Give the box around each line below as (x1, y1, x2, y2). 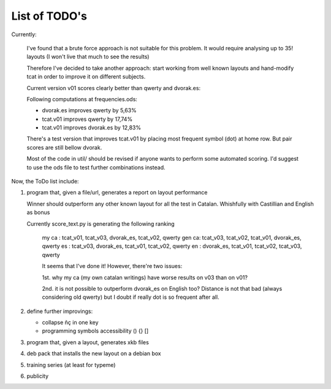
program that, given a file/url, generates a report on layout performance (26, 189, 208, 196)
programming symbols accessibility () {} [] (42, 327, 149, 334)
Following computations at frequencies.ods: (26, 95, 138, 102)
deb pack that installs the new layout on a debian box (26, 350, 162, 357)
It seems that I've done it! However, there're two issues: (42, 263, 183, 270)
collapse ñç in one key (42, 319, 99, 326)
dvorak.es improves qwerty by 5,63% (42, 107, 137, 114)
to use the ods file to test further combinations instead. (26, 163, 165, 171)
